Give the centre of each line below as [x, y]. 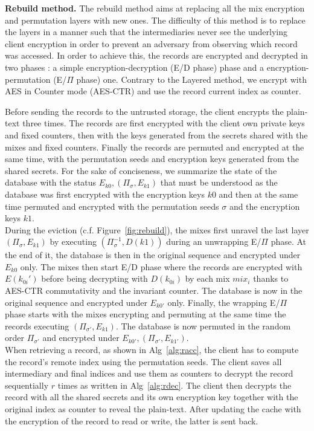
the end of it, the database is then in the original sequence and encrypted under [153, 255]
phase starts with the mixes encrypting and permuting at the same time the [146, 314]
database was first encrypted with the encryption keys [105, 194]
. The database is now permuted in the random [203, 326]
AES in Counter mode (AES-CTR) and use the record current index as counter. [153, 91]
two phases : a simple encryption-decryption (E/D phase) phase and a [135, 67]
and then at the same [258, 194]
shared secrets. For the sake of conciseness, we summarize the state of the [141, 170]
